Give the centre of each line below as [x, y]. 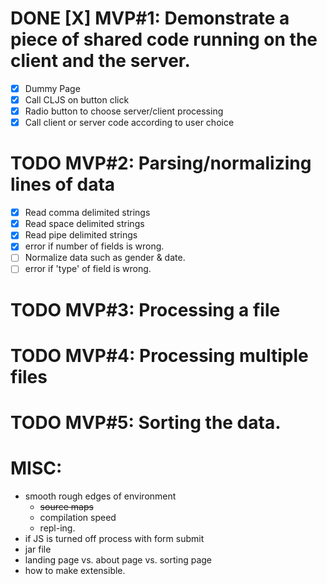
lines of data [63, 184]
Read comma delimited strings [87, 213]
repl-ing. [57, 528]
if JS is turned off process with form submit [114, 538]
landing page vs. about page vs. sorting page [118, 560]
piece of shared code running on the [164, 39]
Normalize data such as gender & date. [105, 258]
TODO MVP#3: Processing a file [145, 309]
